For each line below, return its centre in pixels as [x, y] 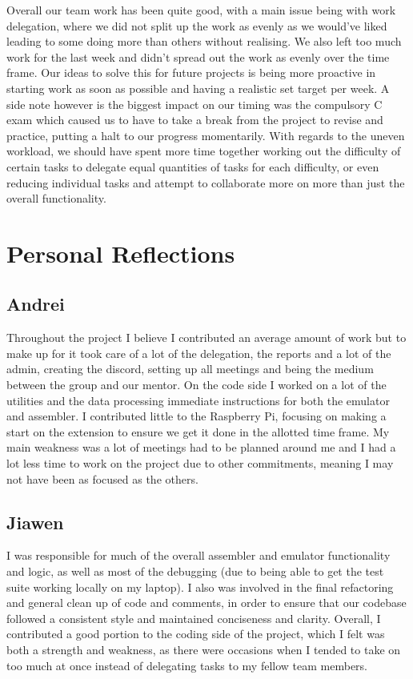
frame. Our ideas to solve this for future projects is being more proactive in [191, 72]
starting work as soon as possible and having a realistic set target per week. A [198, 88]
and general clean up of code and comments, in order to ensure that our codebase [206, 603]
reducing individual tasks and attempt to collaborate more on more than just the [206, 182]
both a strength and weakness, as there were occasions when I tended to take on [204, 649]
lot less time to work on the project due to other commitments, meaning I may [200, 463]
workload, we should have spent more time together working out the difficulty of [204, 151]
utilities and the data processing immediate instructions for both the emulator [198, 400]
